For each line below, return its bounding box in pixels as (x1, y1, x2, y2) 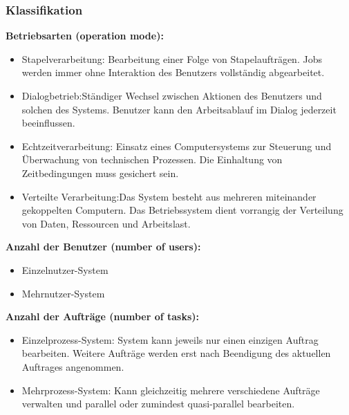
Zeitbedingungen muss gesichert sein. (21, 165, 179, 180)
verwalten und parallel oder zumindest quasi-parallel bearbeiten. (21, 396, 295, 411)
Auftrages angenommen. (21, 359, 124, 373)
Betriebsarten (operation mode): (6, 28, 164, 43)
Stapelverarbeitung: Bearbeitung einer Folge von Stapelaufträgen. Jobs (21, 51, 322, 66)
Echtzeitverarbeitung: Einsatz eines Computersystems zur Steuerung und (21, 138, 332, 153)
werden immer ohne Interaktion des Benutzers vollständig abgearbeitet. (21, 65, 325, 80)
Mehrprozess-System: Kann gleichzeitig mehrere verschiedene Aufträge (21, 382, 320, 397)
